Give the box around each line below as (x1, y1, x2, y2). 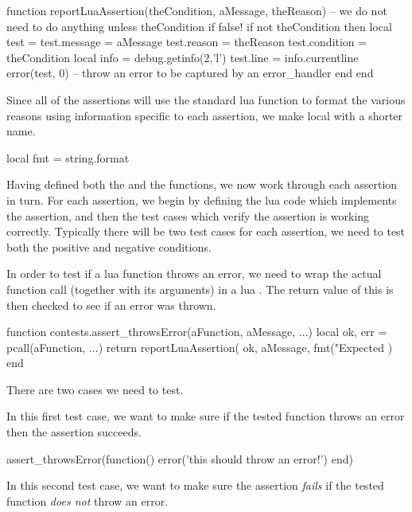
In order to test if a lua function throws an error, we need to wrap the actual (6, 265, 382, 282)
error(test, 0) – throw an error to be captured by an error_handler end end (6, 64, 374, 81)
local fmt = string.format (6, 149, 130, 166)
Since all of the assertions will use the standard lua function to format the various (6, 91, 406, 107)
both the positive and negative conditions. (6, 238, 212, 255)
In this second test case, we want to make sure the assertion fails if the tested (6, 477, 384, 494)
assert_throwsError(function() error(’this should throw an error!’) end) (6, 450, 353, 467)
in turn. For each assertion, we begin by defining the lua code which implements (6, 191, 397, 208)
